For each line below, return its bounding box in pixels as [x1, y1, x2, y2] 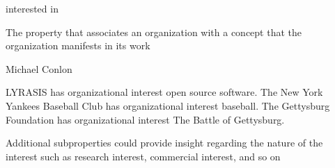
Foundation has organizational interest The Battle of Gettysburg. [6, 112, 285, 126]
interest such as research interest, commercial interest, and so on [6, 149, 281, 163]
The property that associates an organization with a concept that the [6, 24, 302, 39]
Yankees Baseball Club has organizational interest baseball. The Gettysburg [6, 98, 330, 112]
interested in [6, 1, 59, 15]
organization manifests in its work [6, 38, 150, 53]
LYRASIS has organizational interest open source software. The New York [6, 85, 323, 99]
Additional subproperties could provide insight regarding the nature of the [6, 135, 323, 150]
